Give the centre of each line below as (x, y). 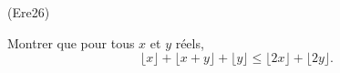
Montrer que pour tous (71, 42)
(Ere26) (29, 12)
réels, (190, 42)
